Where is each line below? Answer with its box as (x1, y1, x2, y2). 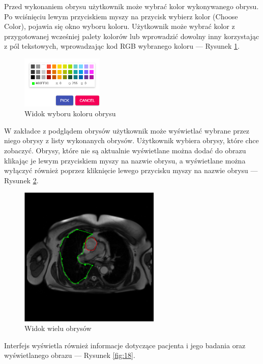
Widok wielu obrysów (24, 323, 92, 334)
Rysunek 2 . (4, 175, 39, 185)
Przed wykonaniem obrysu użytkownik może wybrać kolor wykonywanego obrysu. (4, 1, 259, 11)
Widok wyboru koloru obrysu (24, 108, 116, 119)
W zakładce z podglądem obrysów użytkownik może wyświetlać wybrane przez (4, 125, 250, 136)
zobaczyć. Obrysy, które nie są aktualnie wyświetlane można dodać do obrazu (4, 145, 246, 156)
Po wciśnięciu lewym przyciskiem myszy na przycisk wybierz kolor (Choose (4, 11, 238, 21)
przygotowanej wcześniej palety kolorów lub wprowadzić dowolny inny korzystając (4, 30, 259, 41)
